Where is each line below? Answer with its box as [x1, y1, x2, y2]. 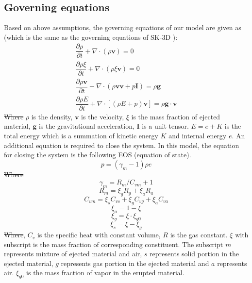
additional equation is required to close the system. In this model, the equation [4, 140, 239, 150]
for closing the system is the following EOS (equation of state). [4, 150, 191, 160]
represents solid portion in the [150, 249, 239, 259]
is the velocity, [81, 111, 124, 121]
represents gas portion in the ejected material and [61, 258, 209, 268]
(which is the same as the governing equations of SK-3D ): [4, 32, 178, 42]
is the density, [31, 111, 73, 121]
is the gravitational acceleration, [38, 121, 134, 131]
